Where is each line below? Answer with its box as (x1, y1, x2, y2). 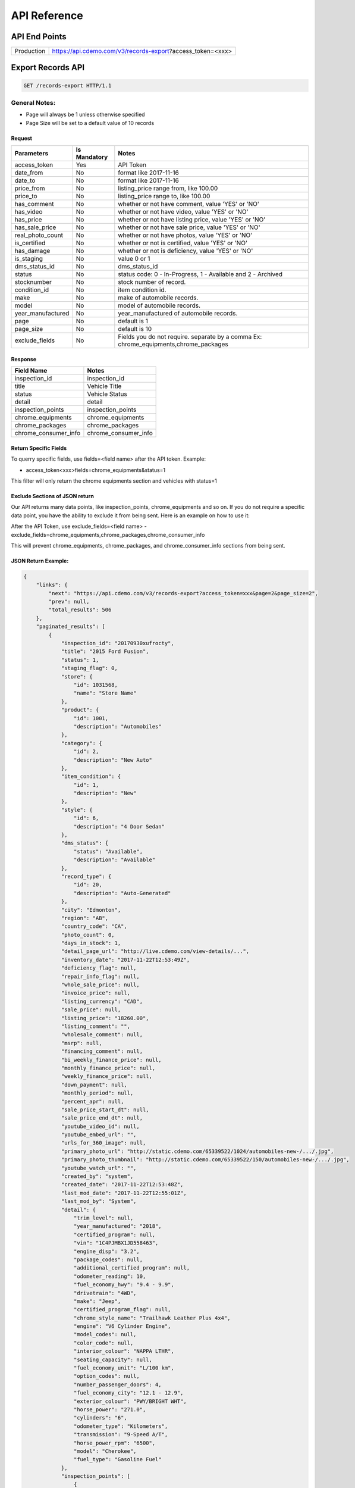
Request (11, 135, 33, 142)
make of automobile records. (118, 293, 199, 302)
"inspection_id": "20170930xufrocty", (61, 640, 175, 647)
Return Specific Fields (11, 444, 67, 452)
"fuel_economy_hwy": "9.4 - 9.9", (73, 1281, 175, 1288)
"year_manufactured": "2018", (73, 1223, 162, 1230)
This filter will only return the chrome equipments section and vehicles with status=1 (11, 477, 217, 484)
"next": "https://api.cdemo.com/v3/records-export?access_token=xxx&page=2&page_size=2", (48, 590, 318, 596)
